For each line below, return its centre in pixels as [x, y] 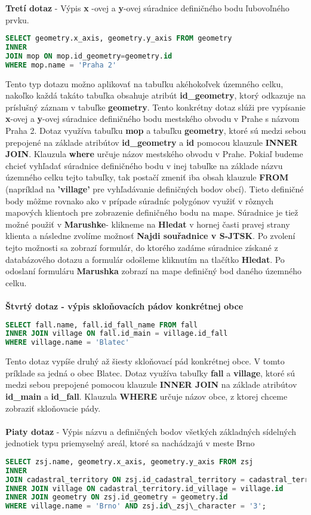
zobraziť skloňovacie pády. [53, 408]
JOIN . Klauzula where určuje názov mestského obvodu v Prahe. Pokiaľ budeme [154, 154]
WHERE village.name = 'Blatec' [67, 343]
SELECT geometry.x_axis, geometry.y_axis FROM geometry [119, 39]
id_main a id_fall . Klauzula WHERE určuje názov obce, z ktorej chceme [147, 396]
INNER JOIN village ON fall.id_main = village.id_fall [117, 334]
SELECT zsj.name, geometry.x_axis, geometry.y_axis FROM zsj [130, 462]
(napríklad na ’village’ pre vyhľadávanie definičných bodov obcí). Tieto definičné [155, 189]
